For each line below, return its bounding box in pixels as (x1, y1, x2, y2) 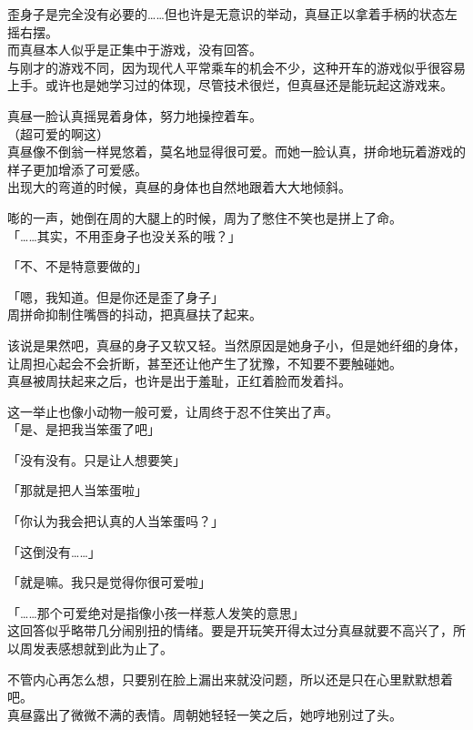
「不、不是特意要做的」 (7, 257, 147, 276)
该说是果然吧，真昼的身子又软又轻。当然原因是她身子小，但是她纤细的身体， (7, 335, 466, 354)
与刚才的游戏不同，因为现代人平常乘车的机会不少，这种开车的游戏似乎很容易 (7, 57, 466, 76)
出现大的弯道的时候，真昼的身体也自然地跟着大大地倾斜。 (7, 177, 351, 197)
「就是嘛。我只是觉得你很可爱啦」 (7, 573, 211, 592)
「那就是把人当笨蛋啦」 (7, 481, 147, 500)
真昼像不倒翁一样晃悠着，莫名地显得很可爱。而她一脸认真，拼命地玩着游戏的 (7, 142, 466, 161)
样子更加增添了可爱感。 (7, 159, 147, 178)
